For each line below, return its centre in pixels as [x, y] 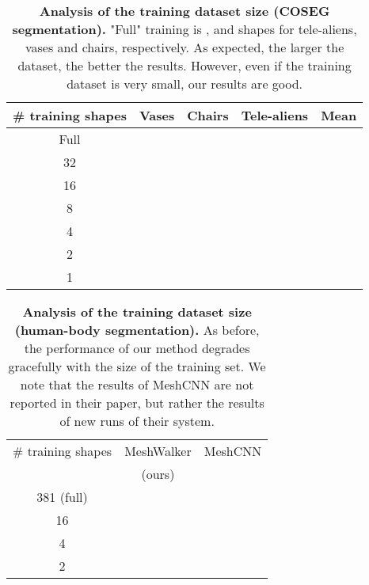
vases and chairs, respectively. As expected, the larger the [184, 47]
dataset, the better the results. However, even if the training [184, 65]
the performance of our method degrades [137, 348]
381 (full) [62, 497]
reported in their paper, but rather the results [137, 403]
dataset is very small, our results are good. [185, 84]
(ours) [158, 474]
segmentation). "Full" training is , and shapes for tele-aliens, [184, 29]
